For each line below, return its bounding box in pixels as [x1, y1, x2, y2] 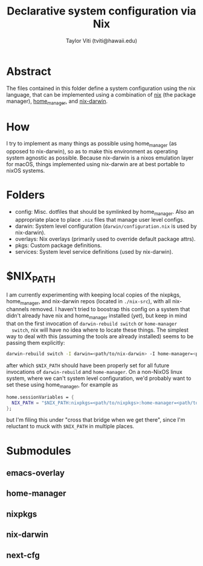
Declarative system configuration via [7, 4, 196, 18]
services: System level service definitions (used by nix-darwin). [14, 248, 173, 255]
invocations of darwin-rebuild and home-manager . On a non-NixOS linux [6, 368, 182, 375]
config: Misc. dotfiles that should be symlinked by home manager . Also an [14, 208, 195, 217]
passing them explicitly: [6, 339, 65, 347]
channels [6, 306, 29, 313]
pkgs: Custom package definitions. [14, 242, 102, 249]
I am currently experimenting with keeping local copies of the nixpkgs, [6, 291, 181, 298]
